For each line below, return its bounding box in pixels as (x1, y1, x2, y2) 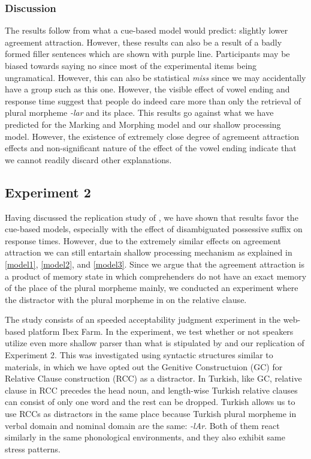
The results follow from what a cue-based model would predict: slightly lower (5, 24, 288, 37)
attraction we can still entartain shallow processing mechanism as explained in (5, 246, 292, 259)
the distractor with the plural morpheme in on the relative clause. (5, 293, 247, 305)
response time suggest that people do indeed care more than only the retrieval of (5, 94, 301, 107)
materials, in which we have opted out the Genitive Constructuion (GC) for (5, 360, 283, 373)
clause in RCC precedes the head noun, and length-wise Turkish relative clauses (5, 383, 298, 396)
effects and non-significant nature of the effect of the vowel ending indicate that (5, 142, 297, 154)
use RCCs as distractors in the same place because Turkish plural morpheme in (5, 407, 297, 420)
